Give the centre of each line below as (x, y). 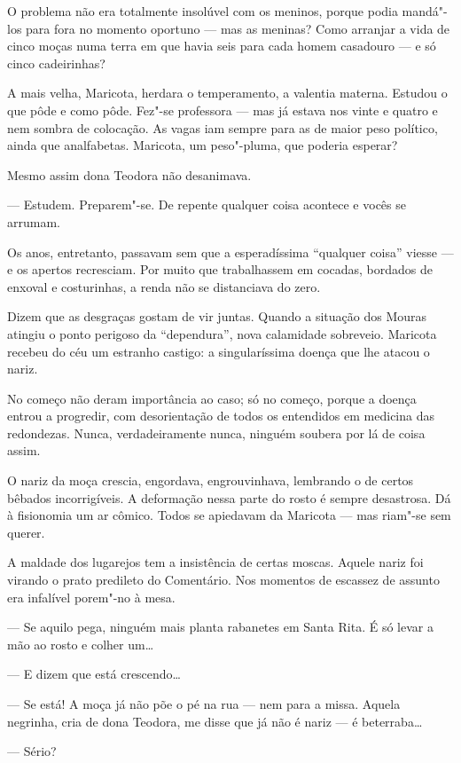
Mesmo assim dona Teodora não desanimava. (129, 174)
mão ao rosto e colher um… (81, 644)
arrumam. (34, 221)
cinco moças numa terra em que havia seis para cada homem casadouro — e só (222, 46)
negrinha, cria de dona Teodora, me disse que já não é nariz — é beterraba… (215, 721)
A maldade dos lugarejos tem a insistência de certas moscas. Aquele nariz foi (215, 562)
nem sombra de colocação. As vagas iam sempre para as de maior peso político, (223, 127)
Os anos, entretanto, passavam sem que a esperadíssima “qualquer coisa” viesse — (230, 252)
